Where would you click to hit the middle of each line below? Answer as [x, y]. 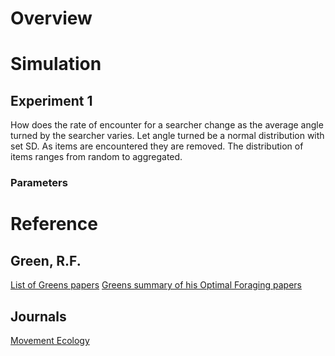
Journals [38, 316]
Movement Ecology [50, 340]
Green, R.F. [46, 260]
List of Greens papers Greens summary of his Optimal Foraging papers [156, 285]
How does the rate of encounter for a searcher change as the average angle [167, 125]
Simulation [56, 64]
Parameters [39, 183]
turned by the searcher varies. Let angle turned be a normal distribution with [167, 136]
